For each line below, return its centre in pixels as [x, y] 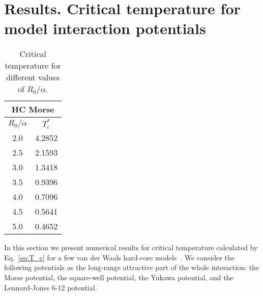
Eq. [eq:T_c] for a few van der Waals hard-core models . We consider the [119, 257]
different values [33, 77]
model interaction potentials [105, 28]
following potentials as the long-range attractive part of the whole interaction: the [132, 267]
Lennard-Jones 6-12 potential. [51, 287]
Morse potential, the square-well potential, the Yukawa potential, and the [119, 277]
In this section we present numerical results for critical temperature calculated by [131, 247]
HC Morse [33, 109]
